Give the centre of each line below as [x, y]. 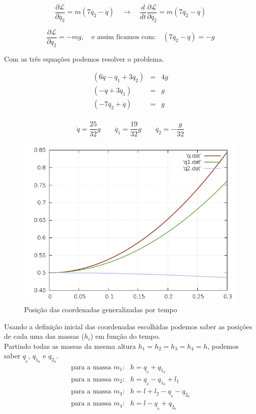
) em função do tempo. [125, 336]
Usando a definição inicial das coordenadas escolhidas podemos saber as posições [128, 326]
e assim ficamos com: [124, 37]
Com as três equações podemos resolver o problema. [84, 58]
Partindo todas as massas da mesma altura [70, 346]
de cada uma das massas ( [44, 336]
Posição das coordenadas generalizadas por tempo [101, 309]
